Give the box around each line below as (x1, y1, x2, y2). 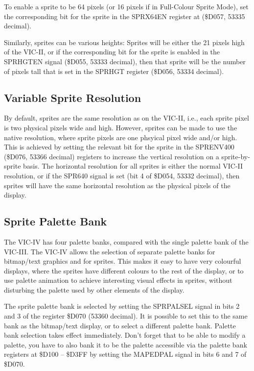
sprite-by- (221, 151, 250, 161)
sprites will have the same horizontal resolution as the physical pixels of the (4, 180, 231, 190)
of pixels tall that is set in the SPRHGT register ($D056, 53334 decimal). (4, 66, 224, 76)
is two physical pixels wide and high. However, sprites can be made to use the (4, 122, 237, 132)
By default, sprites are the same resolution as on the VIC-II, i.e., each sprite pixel (4, 113, 249, 123)
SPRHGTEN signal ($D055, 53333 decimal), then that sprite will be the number (4, 56, 246, 66)
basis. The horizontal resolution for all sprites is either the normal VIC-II (23, 161, 243, 171)
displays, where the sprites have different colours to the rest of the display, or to (4, 265, 244, 275)
